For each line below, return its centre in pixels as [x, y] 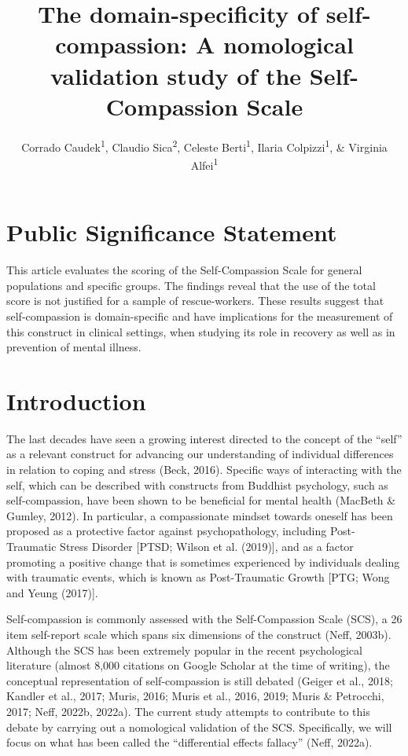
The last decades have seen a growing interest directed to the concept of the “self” [204, 438]
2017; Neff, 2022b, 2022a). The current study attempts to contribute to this [188, 711]
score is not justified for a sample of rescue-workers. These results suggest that [195, 301]
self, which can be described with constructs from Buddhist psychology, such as [197, 484]
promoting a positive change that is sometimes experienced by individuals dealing [203, 561]
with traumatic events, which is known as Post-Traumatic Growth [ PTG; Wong [198, 577]
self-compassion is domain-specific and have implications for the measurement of [200, 316]
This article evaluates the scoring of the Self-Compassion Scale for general [184, 270]
